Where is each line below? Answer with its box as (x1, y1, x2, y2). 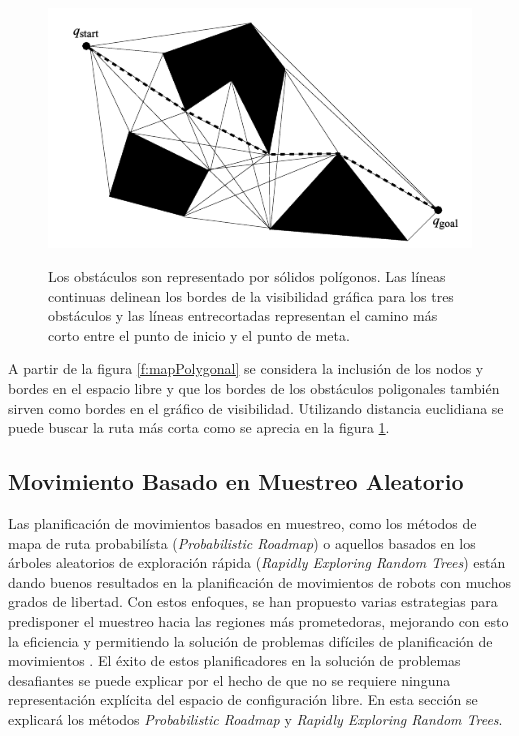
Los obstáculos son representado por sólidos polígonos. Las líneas (48, 266, 446, 287)
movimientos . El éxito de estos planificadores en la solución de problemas (8, 650, 461, 671)
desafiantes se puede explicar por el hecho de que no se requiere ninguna (8, 669, 451, 690)
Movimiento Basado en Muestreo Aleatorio (8, 466, 464, 497)
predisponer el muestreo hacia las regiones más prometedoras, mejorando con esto (8, 610, 509, 631)
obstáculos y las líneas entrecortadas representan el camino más (48, 305, 438, 326)
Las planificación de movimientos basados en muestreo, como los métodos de (8, 512, 477, 533)
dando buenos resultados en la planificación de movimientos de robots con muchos (8, 571, 511, 592)
